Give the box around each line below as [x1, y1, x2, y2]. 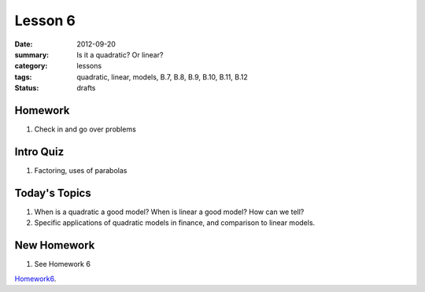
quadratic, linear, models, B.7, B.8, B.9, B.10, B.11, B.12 [76, 72, 248, 82]
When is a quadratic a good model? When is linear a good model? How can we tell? [34, 207, 305, 216]
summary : [14, 50, 50, 59]
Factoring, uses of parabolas [34, 165, 128, 175]
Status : [14, 83, 39, 93]
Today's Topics [14, 186, 91, 200]
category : [14, 61, 48, 71]
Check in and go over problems [34, 124, 137, 134]
